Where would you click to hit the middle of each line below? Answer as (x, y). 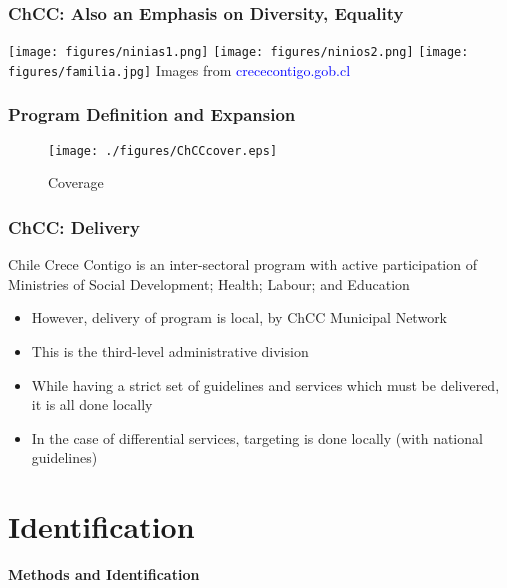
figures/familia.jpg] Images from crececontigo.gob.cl (179, 69)
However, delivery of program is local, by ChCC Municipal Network (239, 317)
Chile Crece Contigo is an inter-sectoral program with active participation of (242, 264)
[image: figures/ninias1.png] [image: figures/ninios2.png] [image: (238, 52)
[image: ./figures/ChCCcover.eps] (163, 150)
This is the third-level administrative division (170, 351)
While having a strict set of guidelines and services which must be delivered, (265, 384)
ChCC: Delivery (74, 226)
